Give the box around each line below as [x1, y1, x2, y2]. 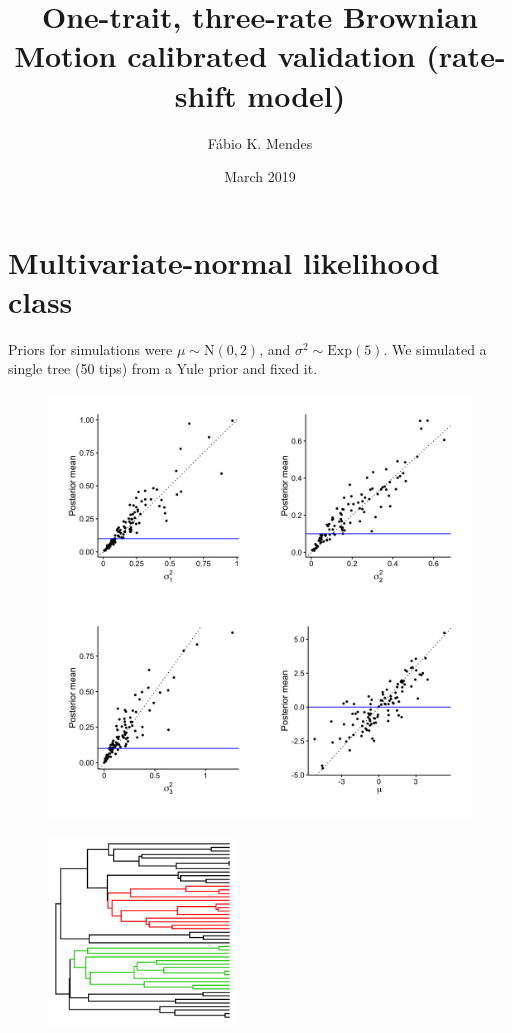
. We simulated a [383, 338, 487, 359]
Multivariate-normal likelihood [8, 241, 440, 282]
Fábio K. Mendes [207, 132, 313, 153]
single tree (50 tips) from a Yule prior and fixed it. [8, 358, 318, 379]
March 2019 [224, 166, 296, 187]
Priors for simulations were [8, 338, 173, 359]
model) [247, 74, 346, 115]
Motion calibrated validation [14, 35, 416, 76]
